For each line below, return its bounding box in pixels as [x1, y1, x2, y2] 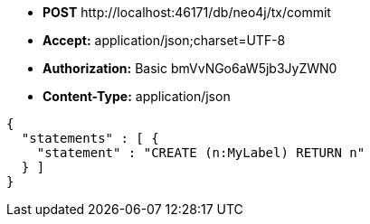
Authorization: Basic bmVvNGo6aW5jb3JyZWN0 [43, 61, 337, 76]
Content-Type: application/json [43, 89, 231, 104]
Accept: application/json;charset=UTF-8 [43, 33, 286, 48]
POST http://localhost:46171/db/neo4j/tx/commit [43, 5, 331, 20]
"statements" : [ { [21, 131, 159, 145]
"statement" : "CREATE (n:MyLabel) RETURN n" [36, 145, 365, 160]
